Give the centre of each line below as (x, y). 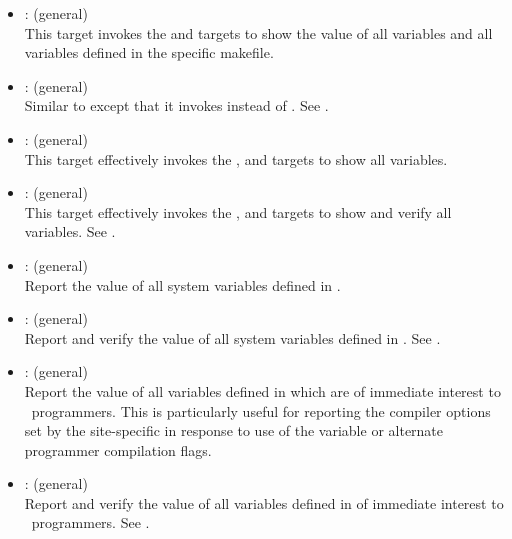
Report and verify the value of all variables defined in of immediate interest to (264, 502)
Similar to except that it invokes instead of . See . (176, 105)
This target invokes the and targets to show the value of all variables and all (258, 32)
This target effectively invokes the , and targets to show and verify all (238, 211)
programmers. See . (90, 522)
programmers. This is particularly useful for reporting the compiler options (261, 410)
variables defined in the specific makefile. (149, 52)
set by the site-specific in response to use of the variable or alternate (234, 430)
